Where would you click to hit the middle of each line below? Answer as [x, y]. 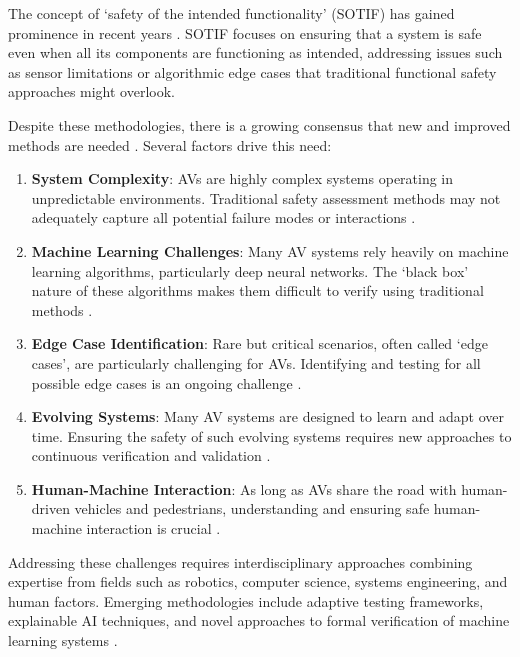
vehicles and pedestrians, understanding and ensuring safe [252, 508]
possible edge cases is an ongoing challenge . [166, 382]
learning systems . [63, 640]
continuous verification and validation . [151, 455]
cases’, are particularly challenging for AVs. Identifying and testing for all [256, 362]
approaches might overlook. [91, 91]
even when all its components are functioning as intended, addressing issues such [255, 52]
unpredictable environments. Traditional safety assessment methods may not [266, 197]
